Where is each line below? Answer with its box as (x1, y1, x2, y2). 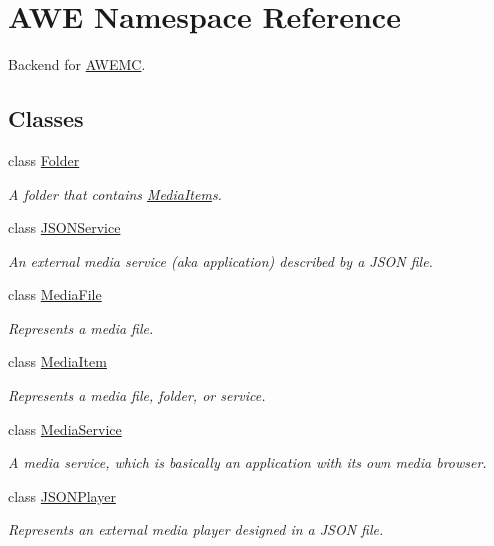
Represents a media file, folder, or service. (8, 385, 266, 406)
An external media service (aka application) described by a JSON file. (8, 250, 433, 271)
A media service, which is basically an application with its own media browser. (8, 452, 487, 473)
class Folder (8, 149, 80, 170)
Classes (8, 103, 84, 134)
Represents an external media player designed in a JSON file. (8, 519, 384, 540)
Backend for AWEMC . (8, 54, 146, 75)
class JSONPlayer (8, 485, 116, 506)
